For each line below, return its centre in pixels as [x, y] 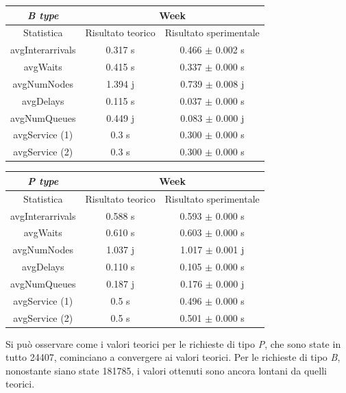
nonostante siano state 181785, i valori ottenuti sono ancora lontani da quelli [166, 370]
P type [43, 180]
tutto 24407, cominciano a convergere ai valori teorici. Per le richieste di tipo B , [173, 357]
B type [43, 15]
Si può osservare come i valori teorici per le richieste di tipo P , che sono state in [173, 343]
